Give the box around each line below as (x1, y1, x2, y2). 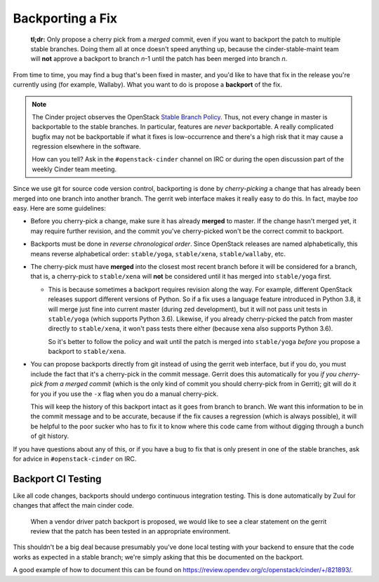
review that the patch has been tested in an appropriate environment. (30, 527, 231, 536)
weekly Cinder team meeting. (32, 165, 117, 173)
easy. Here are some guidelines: (13, 204, 107, 213)
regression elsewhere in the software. (32, 143, 142, 151)
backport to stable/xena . (48, 348, 126, 356)
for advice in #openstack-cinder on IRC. (13, 455, 137, 463)
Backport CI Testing (13, 472, 102, 484)
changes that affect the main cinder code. (13, 501, 135, 510)
